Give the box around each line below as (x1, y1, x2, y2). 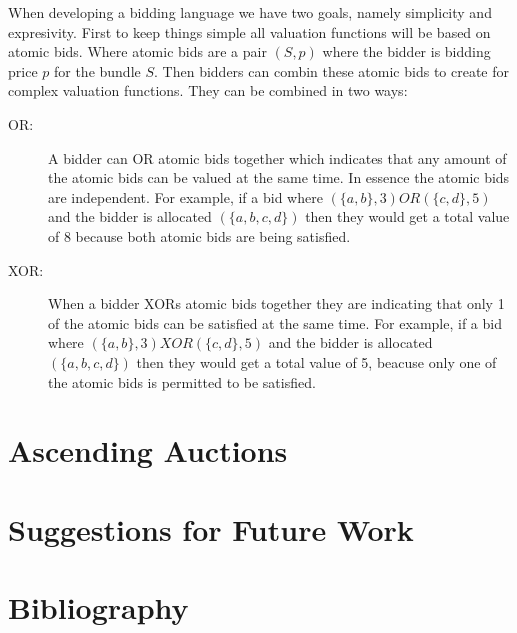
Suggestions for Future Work (8, 508, 414, 549)
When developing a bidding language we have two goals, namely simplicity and (8, 2, 492, 22)
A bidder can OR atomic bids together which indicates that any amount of (48, 147, 507, 168)
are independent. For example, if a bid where (48, 186, 323, 207)
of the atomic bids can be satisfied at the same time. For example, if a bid (48, 312, 502, 333)
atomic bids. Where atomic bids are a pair (8, 41, 267, 62)
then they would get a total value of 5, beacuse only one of (136, 351, 497, 372)
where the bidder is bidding (322, 41, 491, 62)
